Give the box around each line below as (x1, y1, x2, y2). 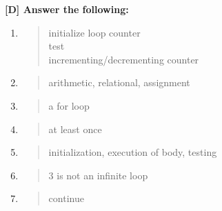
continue (48, 191, 84, 205)
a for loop (48, 98, 90, 112)
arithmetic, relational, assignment (48, 75, 190, 90)
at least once (48, 121, 102, 136)
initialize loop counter (48, 25, 141, 39)
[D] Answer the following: (5, 2, 129, 16)
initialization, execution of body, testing (48, 145, 217, 159)
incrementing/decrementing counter (48, 52, 199, 66)
